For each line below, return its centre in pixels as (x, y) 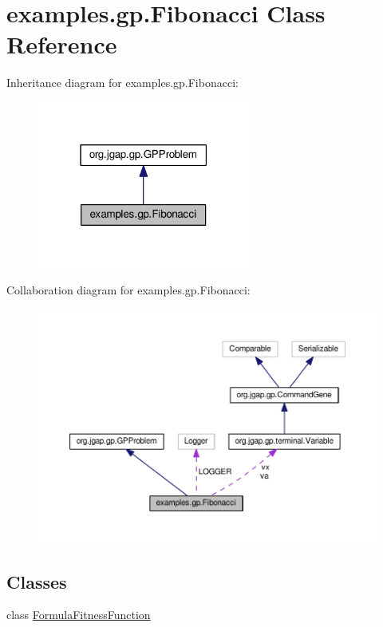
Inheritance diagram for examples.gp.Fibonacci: (122, 83)
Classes (37, 581)
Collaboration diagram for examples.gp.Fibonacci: (128, 290)
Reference (62, 44)
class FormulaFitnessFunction (79, 615)
